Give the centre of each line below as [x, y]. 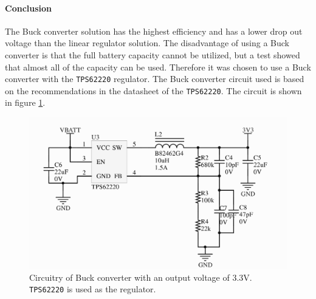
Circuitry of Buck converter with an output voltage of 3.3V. [141, 277]
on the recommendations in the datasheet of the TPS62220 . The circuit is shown [153, 90]
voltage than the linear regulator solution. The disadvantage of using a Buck [147, 43]
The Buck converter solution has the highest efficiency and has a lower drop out [154, 31]
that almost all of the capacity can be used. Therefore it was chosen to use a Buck [158, 67]
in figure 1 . [25, 102]
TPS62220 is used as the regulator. [93, 289]
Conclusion [29, 8]
